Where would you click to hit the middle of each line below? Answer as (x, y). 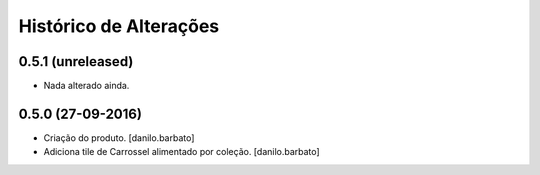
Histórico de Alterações (119, 26)
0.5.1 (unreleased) (76, 61)
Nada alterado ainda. (86, 86)
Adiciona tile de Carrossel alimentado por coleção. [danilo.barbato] (181, 152)
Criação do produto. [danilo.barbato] (119, 137)
